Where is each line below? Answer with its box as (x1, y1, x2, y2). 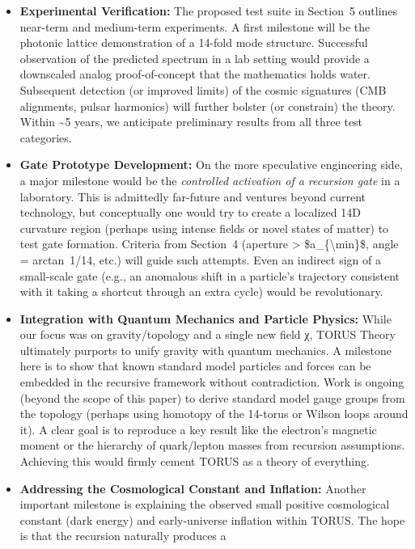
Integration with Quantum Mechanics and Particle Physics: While (19, 310, 392, 327)
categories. (19, 129, 72, 146)
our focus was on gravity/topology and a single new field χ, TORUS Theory (19, 326, 396, 343)
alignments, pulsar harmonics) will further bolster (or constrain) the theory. (19, 97, 396, 114)
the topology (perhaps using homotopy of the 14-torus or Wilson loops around (19, 405, 409, 422)
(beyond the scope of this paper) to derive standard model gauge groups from (19, 389, 405, 406)
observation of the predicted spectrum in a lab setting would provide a (19, 49, 370, 66)
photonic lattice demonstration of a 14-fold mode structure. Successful (19, 34, 368, 51)
